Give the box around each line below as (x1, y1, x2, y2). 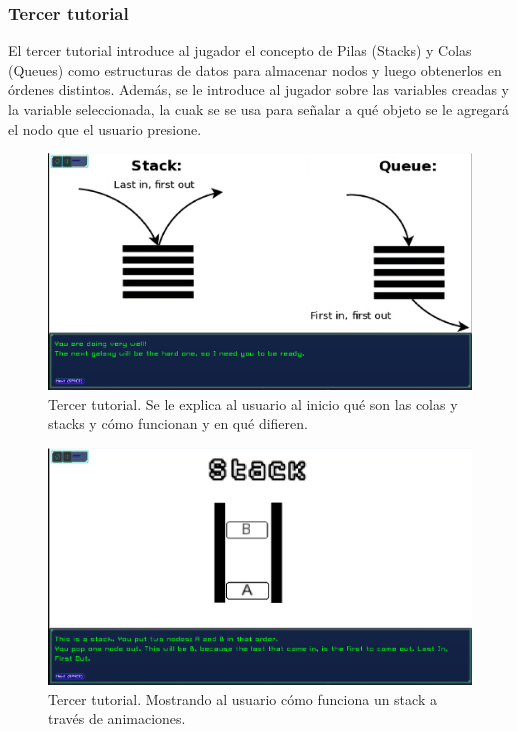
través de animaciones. (48, 708, 186, 729)
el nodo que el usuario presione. (8, 118, 202, 139)
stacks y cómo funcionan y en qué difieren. (48, 413, 308, 434)
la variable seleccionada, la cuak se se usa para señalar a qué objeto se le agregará (8, 99, 510, 119)
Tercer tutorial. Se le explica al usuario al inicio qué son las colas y (48, 393, 458, 414)
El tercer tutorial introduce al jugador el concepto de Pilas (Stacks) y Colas (8, 40, 472, 61)
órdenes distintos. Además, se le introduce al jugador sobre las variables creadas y (8, 79, 510, 100)
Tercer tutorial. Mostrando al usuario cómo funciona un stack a (48, 688, 437, 709)
